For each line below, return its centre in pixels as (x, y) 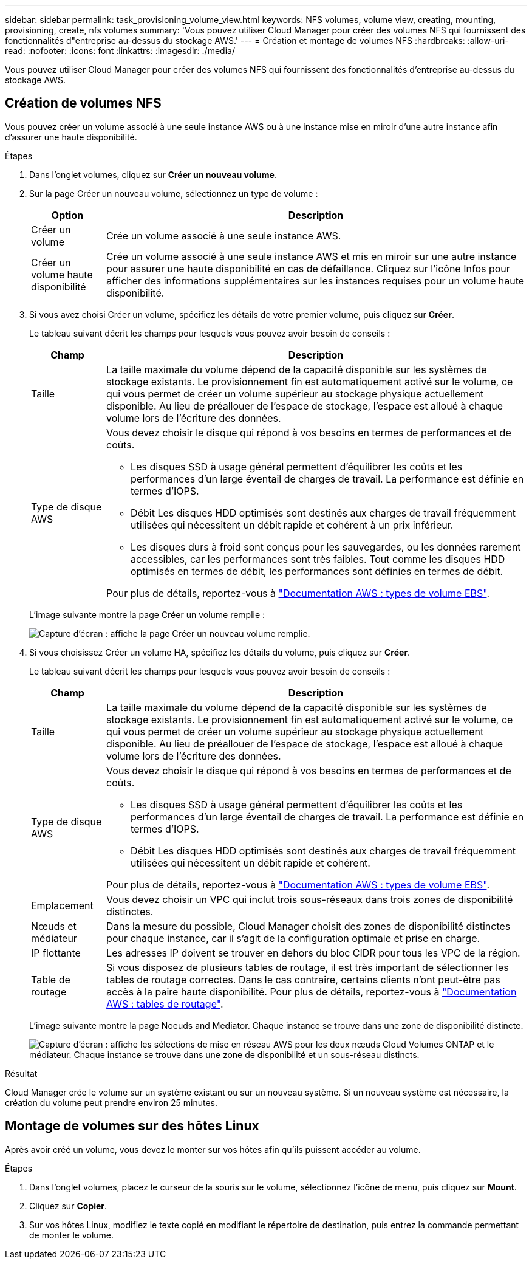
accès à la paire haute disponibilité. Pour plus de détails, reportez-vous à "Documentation (312, 991)
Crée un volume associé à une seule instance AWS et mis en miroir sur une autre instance (312, 256)
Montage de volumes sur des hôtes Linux (132, 1126)
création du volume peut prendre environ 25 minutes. (111, 1102)
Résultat (21, 1073)
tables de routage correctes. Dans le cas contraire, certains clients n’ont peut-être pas (303, 979)
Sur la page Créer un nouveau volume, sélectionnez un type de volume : (174, 193)
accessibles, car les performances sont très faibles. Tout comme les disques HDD (318, 559)
